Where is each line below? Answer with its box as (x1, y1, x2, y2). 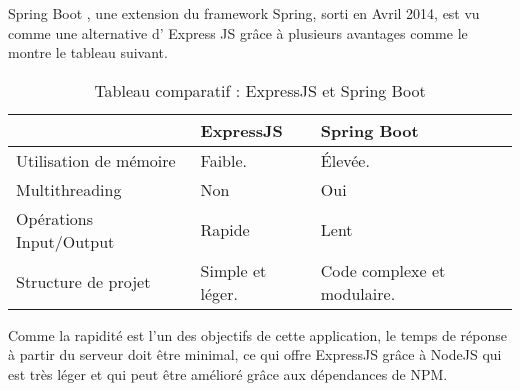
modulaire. (320, 281, 396, 305)
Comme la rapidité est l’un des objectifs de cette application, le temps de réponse (8, 324, 507, 345)
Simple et (200, 258, 267, 282)
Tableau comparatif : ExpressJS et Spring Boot (94, 78, 426, 102)
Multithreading (16, 177, 122, 201)
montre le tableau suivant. (8, 42, 168, 63)
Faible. (200, 148, 247, 172)
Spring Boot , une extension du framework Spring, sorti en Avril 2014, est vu (8, 3, 480, 23)
